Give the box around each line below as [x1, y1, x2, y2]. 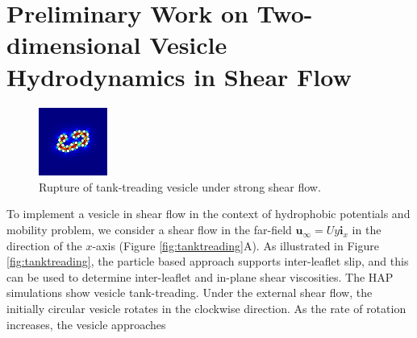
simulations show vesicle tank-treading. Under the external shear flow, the [6, 284, 373, 301]
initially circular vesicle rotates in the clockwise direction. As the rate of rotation [6, 300, 407, 317]
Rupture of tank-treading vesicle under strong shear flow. [39, 178, 321, 195]
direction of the [6, 237, 82, 253]
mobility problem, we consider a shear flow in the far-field [6, 221, 292, 238]
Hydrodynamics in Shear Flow [6, 60, 352, 93]
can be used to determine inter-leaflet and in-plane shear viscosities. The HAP [6, 268, 394, 285]
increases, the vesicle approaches [6, 315, 166, 332]
